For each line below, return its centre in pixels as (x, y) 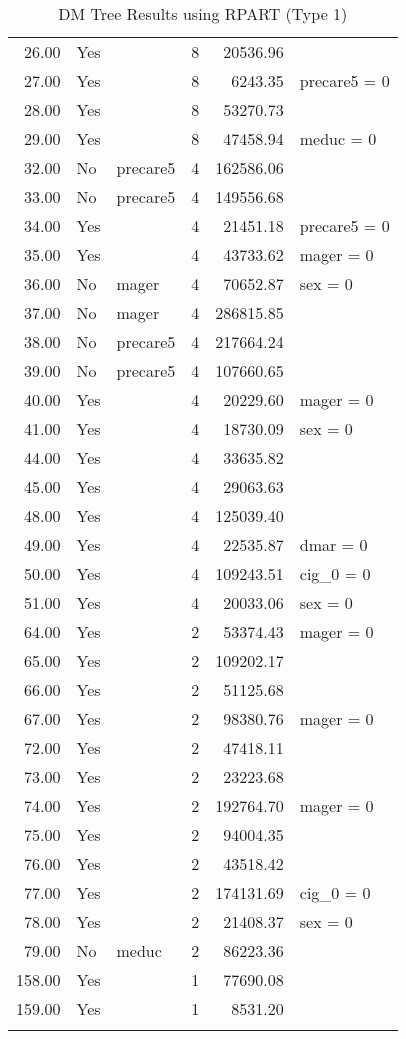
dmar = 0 (333, 544)
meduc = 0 (338, 138)
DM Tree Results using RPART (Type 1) (203, 13)
